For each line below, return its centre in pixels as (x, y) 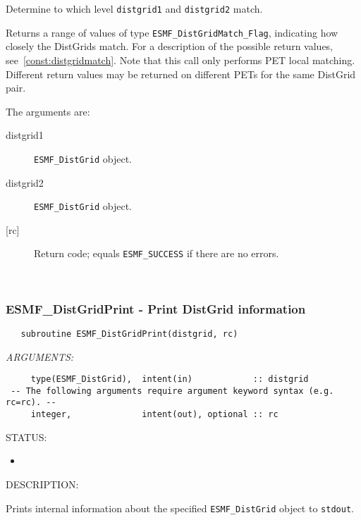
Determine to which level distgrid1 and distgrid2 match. (134, 8)
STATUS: (26, 437)
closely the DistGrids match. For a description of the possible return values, (170, 46)
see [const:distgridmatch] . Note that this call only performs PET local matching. (180, 60)
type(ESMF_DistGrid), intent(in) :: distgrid (170, 379)
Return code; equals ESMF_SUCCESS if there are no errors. (157, 253)
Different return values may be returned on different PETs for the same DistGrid (181, 74)
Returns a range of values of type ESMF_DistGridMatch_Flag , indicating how (172, 32)
